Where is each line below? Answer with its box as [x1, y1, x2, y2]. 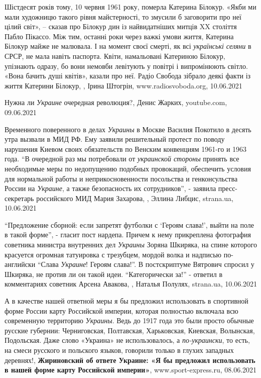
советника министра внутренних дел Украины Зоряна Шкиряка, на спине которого [5, 239, 257, 250]
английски [5, 259, 36, 269]
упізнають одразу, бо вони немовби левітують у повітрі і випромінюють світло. [5, 60, 248, 71]
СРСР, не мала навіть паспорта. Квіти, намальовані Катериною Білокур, [5, 50, 225, 61]
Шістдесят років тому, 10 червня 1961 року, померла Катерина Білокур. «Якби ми [5, 2, 256, 12]
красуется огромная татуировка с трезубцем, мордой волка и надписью [5, 249, 222, 259]
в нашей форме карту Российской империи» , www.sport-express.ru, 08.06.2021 [5, 364, 257, 375]
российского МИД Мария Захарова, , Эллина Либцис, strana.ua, [36, 193, 233, 203]
